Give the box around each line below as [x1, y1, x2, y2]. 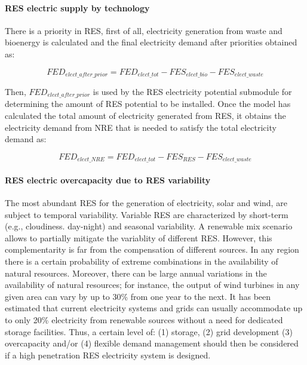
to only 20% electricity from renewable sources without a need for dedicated [5, 314, 283, 326]
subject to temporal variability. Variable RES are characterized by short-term [5, 208, 288, 220]
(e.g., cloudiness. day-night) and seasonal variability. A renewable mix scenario [5, 220, 293, 232]
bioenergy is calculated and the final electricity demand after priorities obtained [5, 36, 297, 48]
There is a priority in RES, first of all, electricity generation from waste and [5, 24, 283, 36]
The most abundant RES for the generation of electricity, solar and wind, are [5, 197, 287, 209]
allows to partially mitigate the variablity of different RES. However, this [5, 231, 272, 244]
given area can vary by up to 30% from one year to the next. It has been [5, 290, 271, 302]
